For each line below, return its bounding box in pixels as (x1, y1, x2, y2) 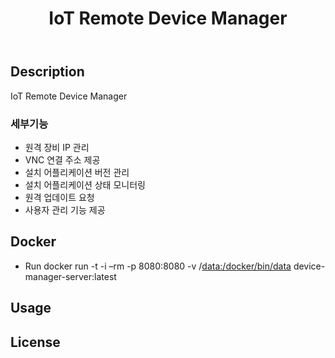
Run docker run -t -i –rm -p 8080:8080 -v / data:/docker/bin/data (24, 260, 292, 272)
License (10, 333, 61, 351)
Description (10, 63, 85, 81)
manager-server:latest (24, 270, 117, 282)
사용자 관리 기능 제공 (24, 203, 106, 216)
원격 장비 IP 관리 (24, 141, 90, 153)
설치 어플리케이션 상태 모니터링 (24, 178, 146, 191)
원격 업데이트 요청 (24, 191, 95, 203)
